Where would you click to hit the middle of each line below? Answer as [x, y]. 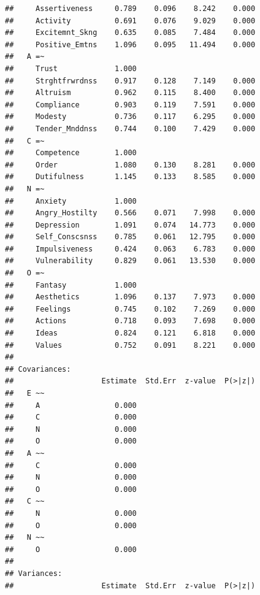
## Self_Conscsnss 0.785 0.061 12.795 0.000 [130, 237]
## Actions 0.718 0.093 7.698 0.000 [130, 321]
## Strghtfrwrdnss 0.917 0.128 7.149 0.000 [130, 81]
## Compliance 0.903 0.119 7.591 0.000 [130, 105]
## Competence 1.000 [71, 153]
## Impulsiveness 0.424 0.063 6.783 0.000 [130, 249]
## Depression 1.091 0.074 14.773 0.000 [130, 225]
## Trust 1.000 [71, 68]
